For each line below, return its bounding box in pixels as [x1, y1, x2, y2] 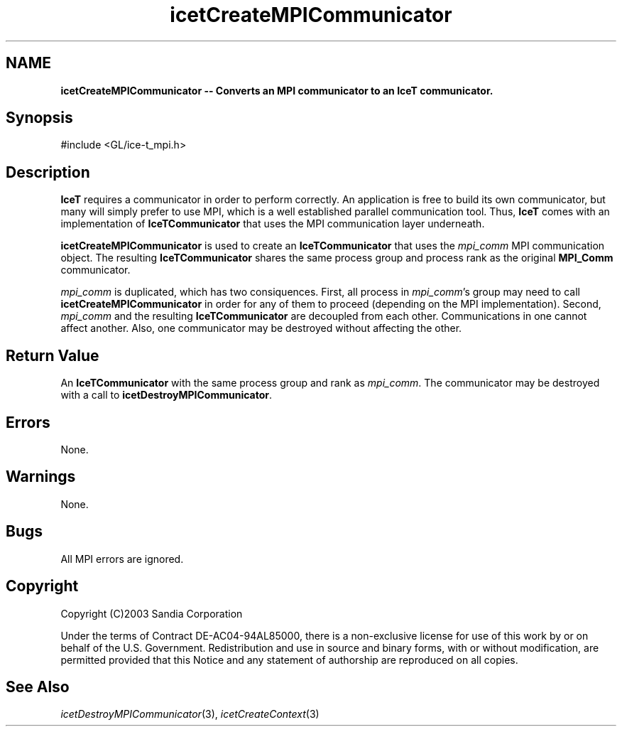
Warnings [6, 468, 76, 486]
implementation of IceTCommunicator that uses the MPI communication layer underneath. [60, 217, 485, 230]
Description [6, 163, 90, 181]
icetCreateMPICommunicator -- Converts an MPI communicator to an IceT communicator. [60, 84, 493, 97]
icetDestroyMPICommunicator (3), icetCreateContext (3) [60, 708, 320, 721]
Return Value [6, 346, 99, 365]
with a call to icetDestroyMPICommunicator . [60, 389, 273, 402]
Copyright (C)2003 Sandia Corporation [60, 607, 243, 620]
